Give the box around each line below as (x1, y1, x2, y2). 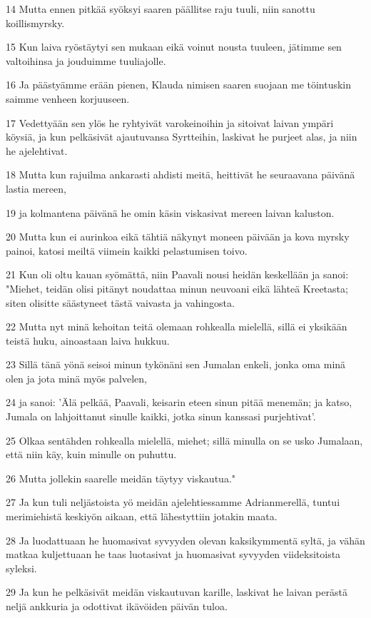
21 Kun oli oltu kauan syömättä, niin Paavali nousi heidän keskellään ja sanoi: (6, 267, 349, 282)
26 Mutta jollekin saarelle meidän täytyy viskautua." (6, 470, 236, 485)
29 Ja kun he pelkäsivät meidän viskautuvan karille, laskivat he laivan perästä (6, 584, 347, 599)
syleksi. (6, 560, 37, 575)
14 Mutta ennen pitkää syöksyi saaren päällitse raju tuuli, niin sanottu (6, 1, 315, 16)
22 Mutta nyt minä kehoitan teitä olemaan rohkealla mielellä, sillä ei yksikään (6, 319, 347, 334)
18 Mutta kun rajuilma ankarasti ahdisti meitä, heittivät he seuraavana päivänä (6, 167, 355, 182)
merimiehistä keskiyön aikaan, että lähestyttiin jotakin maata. (6, 509, 278, 524)
